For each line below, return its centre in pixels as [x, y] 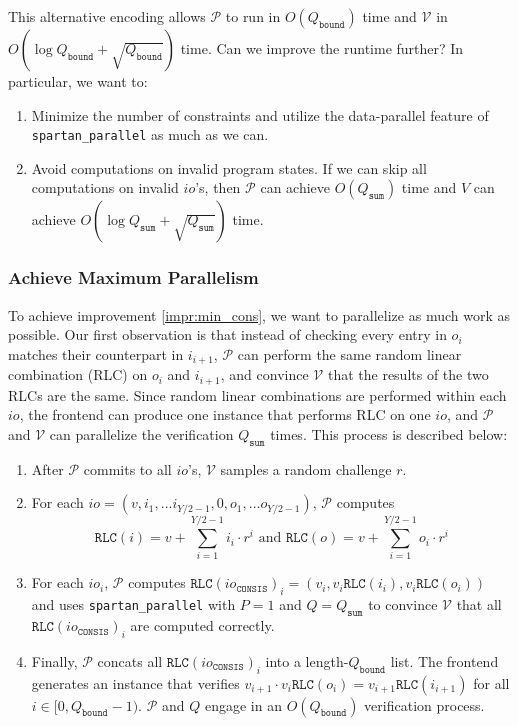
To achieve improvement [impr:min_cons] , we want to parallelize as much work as [259, 314]
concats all [130, 660]
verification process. [424, 704]
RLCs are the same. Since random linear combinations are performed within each [257, 394]
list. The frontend [444, 660]
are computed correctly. [202, 625]
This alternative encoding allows [107, 16]
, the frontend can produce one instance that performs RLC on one [225, 414]
